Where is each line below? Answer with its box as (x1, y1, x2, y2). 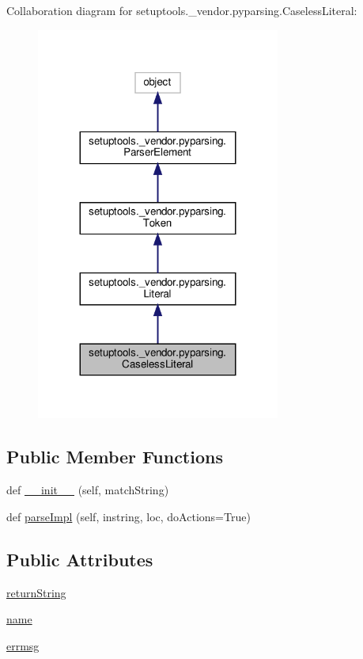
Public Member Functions (6, 444, 223, 469)
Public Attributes (6, 547, 153, 571)
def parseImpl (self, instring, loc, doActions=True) (6, 508, 251, 524)
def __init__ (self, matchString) (6, 482, 169, 498)
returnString (6, 584, 66, 600)
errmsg (6, 637, 40, 653)
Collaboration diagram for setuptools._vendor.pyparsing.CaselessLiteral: (6, 2, 357, 18)
